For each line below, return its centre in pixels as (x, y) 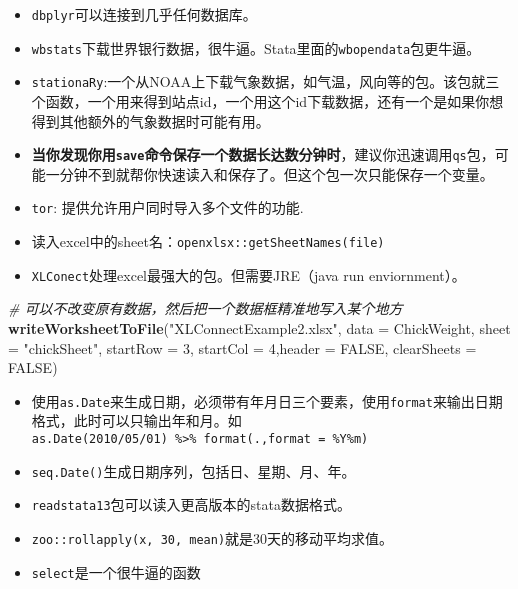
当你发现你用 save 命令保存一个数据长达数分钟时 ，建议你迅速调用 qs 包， (263, 154)
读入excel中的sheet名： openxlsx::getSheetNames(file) (208, 241)
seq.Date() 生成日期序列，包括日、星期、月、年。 (193, 470)
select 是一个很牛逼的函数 (116, 571)
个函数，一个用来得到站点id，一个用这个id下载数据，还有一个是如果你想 (267, 100)
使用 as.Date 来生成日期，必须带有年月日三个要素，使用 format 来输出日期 (267, 400)
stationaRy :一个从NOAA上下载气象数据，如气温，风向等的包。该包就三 (265, 81)
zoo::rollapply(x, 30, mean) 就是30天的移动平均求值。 (212, 537)
